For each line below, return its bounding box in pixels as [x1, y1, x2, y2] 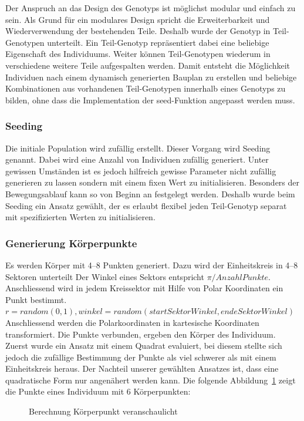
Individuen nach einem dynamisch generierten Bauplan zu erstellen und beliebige [5, 70, 297, 83]
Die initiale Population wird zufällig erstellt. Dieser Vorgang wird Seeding [5, 142, 271, 154]
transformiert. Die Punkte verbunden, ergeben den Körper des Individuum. [5, 328, 276, 340]
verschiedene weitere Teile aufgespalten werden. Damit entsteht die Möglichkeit [5, 59, 291, 71]
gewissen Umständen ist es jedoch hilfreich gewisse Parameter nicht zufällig [5, 164, 276, 177]
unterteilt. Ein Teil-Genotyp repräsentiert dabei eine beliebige [47, 36, 269, 48]
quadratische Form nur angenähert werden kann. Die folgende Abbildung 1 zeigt [5, 373, 296, 386]
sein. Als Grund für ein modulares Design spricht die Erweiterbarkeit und [5, 13, 270, 25]
